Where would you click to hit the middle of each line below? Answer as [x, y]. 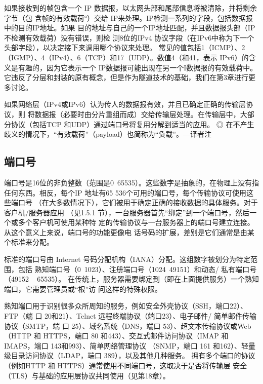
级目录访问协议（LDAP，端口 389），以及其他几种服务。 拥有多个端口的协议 [130, 355]
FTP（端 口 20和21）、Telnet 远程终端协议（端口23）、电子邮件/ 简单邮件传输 [130, 316]
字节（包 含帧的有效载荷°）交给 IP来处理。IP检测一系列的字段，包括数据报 [128, 17]
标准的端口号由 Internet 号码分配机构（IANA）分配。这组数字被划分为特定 [127, 259]
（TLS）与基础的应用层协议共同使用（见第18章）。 [87, 375]
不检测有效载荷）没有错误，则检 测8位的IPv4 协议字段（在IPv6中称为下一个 [129, 37]
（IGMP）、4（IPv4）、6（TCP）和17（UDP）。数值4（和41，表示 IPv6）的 [126, 57]
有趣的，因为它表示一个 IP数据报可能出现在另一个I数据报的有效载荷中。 [138, 67]
